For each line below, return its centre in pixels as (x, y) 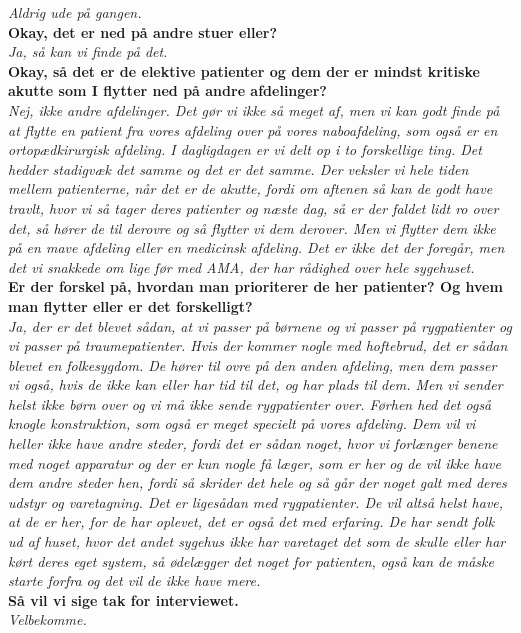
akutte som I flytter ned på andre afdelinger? (167, 90)
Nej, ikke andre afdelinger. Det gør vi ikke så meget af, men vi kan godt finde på (254, 109)
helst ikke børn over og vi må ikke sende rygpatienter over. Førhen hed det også (250, 403)
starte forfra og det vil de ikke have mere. (134, 580)
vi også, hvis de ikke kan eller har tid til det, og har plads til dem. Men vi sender (255, 384)
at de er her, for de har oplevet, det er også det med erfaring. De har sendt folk (251, 521)
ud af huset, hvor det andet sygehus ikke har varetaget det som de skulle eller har (257, 541)
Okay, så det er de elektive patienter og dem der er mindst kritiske (244, 70)
